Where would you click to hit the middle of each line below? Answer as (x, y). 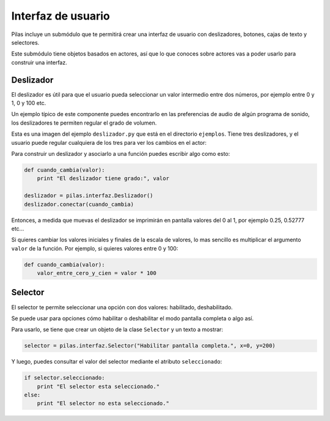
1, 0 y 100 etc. (29, 103)
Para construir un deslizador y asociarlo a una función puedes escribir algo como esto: (121, 153)
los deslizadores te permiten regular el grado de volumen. (84, 123)
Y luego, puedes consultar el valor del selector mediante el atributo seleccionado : (117, 362)
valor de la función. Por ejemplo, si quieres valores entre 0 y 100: (95, 248)
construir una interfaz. (39, 62)
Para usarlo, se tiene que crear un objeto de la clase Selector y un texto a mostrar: (117, 329)
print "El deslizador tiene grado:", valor (103, 178)
